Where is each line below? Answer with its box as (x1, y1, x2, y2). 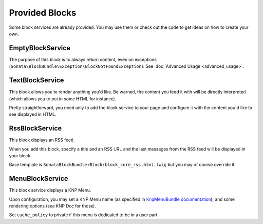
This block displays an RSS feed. (9, 137, 75, 143)
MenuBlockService (9, 174, 68, 183)
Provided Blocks (9, 7, 76, 18)
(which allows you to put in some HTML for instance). (9, 95, 116, 102)
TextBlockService (9, 76, 64, 85)
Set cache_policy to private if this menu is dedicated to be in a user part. (9, 212, 159, 218)
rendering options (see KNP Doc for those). (9, 203, 96, 209)
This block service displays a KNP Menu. (9, 187, 91, 193)
